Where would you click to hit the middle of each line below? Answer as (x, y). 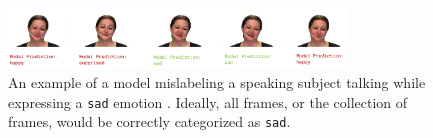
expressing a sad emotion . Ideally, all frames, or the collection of (208, 101)
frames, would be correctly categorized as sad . (149, 121)
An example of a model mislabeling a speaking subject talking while (217, 81)
